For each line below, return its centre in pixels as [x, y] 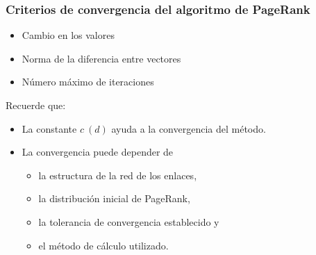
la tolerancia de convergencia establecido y [129, 221]
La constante [49, 128]
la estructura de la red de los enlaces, [118, 175]
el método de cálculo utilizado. [103, 245]
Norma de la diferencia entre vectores [101, 58]
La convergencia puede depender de [98, 152]
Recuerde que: [36, 105]
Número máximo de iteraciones [88, 82]
